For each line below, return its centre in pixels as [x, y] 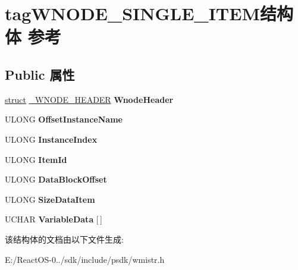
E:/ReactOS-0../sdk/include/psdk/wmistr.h [85, 259]
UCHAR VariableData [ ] [54, 219]
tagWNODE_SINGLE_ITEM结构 [149, 13]
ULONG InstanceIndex [51, 139]
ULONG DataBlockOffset [56, 179]
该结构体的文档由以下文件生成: [64, 239]
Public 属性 [40, 74]
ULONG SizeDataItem [50, 199]
